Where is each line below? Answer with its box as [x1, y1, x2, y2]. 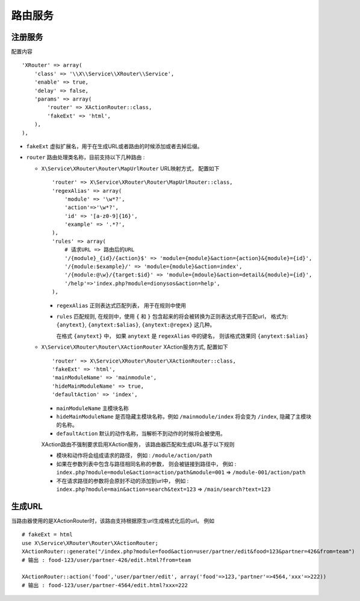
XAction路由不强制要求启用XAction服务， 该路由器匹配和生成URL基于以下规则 [41, 441, 235, 448]
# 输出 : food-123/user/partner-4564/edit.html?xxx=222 [22, 582, 188, 588]
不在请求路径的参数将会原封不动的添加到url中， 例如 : [56, 477, 189, 484]
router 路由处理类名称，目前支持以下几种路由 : [26, 154, 145, 161]
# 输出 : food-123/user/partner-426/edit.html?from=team [22, 556, 191, 563]
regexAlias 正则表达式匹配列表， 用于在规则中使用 [56, 302, 187, 309]
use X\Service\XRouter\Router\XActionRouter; [22, 540, 159, 546]
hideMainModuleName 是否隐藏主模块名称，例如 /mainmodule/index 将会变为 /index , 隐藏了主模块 [56, 413, 312, 420]
